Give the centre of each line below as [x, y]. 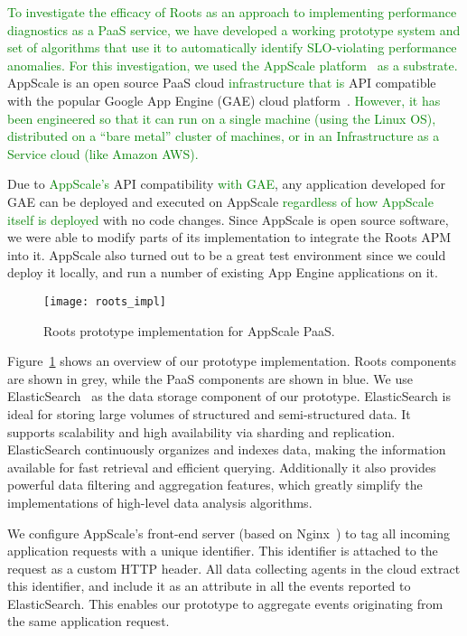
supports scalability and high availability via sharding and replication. [201, 431]
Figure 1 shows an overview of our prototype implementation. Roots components [232, 361]
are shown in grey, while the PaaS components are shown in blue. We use [210, 378]
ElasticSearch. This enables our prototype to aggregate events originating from [225, 603]
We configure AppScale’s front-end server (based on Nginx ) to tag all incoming [229, 533]
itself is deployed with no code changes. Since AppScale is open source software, [228, 219]
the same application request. [89, 621]
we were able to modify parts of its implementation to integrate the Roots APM [229, 237]
